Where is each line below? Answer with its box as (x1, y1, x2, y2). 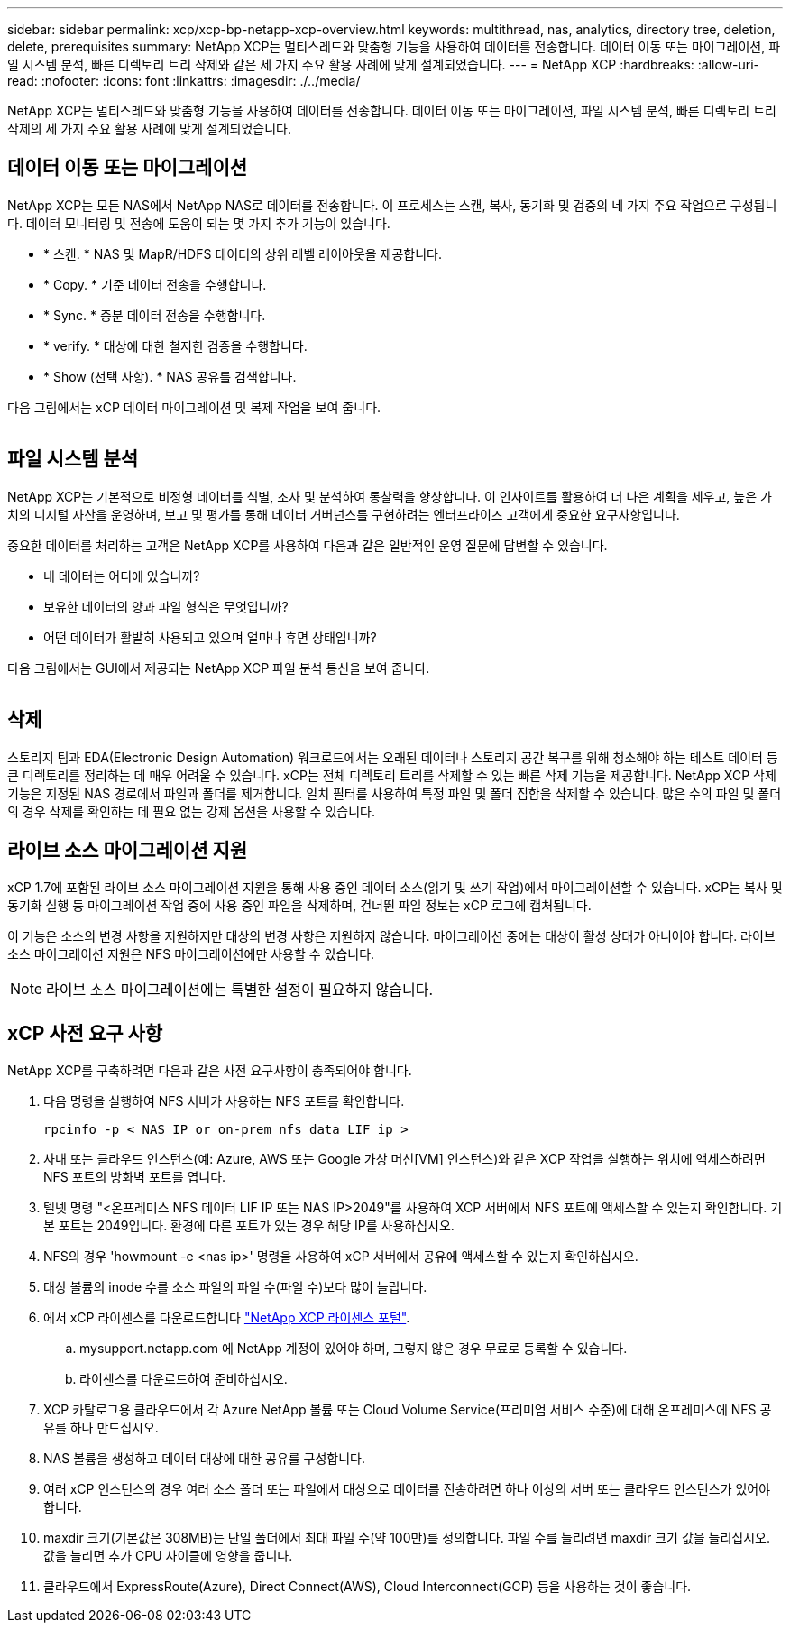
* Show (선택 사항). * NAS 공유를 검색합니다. (43, 368, 297, 384)
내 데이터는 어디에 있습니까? (43, 567, 200, 584)
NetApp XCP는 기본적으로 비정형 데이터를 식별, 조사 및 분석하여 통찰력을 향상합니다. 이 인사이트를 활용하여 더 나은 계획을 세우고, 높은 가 (7, 488, 772, 504)
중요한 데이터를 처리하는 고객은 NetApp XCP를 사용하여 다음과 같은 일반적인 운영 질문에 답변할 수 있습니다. (7, 537, 608, 553)
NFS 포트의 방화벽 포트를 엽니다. (43, 1169, 226, 1185)
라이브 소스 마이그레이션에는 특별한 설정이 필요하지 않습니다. (46, 981, 434, 999)
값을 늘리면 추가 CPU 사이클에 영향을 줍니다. (43, 1548, 293, 1564)
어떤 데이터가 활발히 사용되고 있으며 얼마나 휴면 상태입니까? (43, 629, 377, 645)
